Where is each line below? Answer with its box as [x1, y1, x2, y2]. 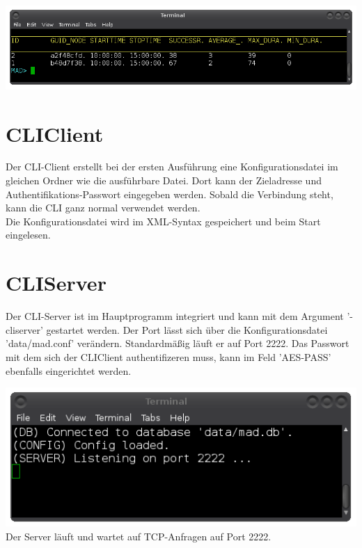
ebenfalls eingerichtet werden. [6, 363, 132, 378]
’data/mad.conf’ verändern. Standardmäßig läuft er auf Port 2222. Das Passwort [6, 336, 349, 350]
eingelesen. [6, 227, 51, 242]
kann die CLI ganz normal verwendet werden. [6, 200, 200, 215]
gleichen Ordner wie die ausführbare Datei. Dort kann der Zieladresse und [6, 173, 322, 188]
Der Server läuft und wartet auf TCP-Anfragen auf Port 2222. [6, 529, 271, 543]
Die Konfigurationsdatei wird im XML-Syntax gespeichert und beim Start [6, 213, 321, 228]
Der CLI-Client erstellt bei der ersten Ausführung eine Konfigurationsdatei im [6, 159, 338, 174]
